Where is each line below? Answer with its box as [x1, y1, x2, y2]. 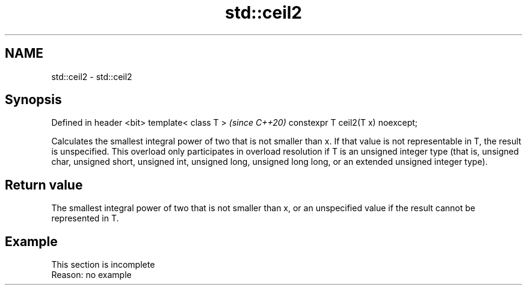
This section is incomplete [51, 259, 155, 270]
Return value [5, 177, 83, 193]
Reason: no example [51, 270, 132, 280]
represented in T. [51, 213, 119, 224]
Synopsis [5, 92, 62, 108]
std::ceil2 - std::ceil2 [51, 71, 132, 82]
